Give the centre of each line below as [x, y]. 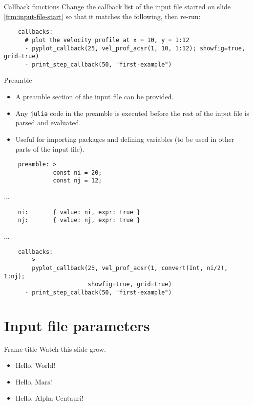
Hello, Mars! [34, 381]
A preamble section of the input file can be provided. [95, 97]
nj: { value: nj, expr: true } [79, 220]
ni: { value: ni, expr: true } [79, 212]
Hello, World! [35, 365]
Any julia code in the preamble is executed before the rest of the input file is [132, 113]
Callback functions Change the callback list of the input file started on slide [117, 6]
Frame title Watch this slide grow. [55, 349]
